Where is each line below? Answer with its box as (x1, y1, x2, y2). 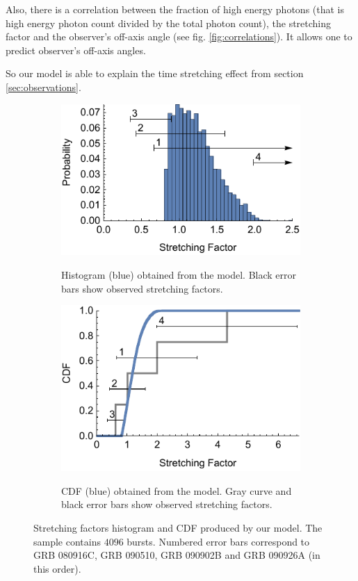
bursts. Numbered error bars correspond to (127, 534, 310, 548)
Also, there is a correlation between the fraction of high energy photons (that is (6, 2, 345, 16)
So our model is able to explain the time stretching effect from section (6, 66, 304, 81)
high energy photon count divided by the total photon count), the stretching (6, 15, 332, 30)
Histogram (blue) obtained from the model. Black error (61, 268, 297, 282)
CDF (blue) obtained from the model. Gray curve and (61, 483, 292, 498)
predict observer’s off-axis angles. (6, 42, 146, 57)
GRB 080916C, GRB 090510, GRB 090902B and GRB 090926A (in (33, 548, 320, 562)
